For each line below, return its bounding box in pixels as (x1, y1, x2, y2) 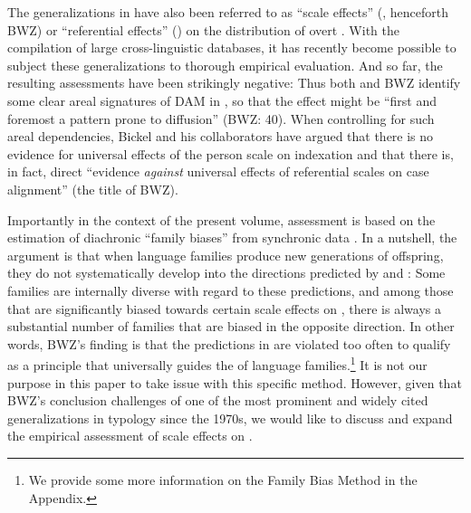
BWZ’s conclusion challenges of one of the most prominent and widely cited (7, 391, 428, 410)
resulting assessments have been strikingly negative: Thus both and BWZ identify (7, 73, 461, 92)
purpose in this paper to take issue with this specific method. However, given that (7, 373, 462, 392)
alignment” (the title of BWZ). (7, 179, 178, 198)
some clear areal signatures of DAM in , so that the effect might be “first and (7, 90, 437, 109)
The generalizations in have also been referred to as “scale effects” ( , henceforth (7, 3, 449, 21)
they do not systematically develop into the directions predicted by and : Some (7, 263, 446, 282)
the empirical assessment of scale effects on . (7, 426, 253, 445)
